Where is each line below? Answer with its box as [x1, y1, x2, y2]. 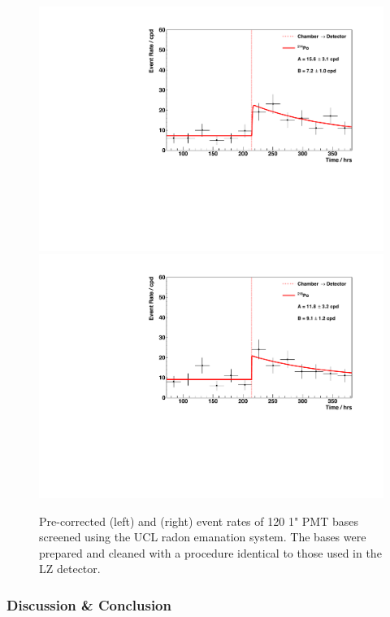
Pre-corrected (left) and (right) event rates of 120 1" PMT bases [39, 512, 358, 529]
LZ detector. [39, 560, 101, 577]
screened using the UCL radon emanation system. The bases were [39, 528, 366, 545]
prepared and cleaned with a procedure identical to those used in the [39, 544, 382, 561]
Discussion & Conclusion [6, 594, 171, 615]
